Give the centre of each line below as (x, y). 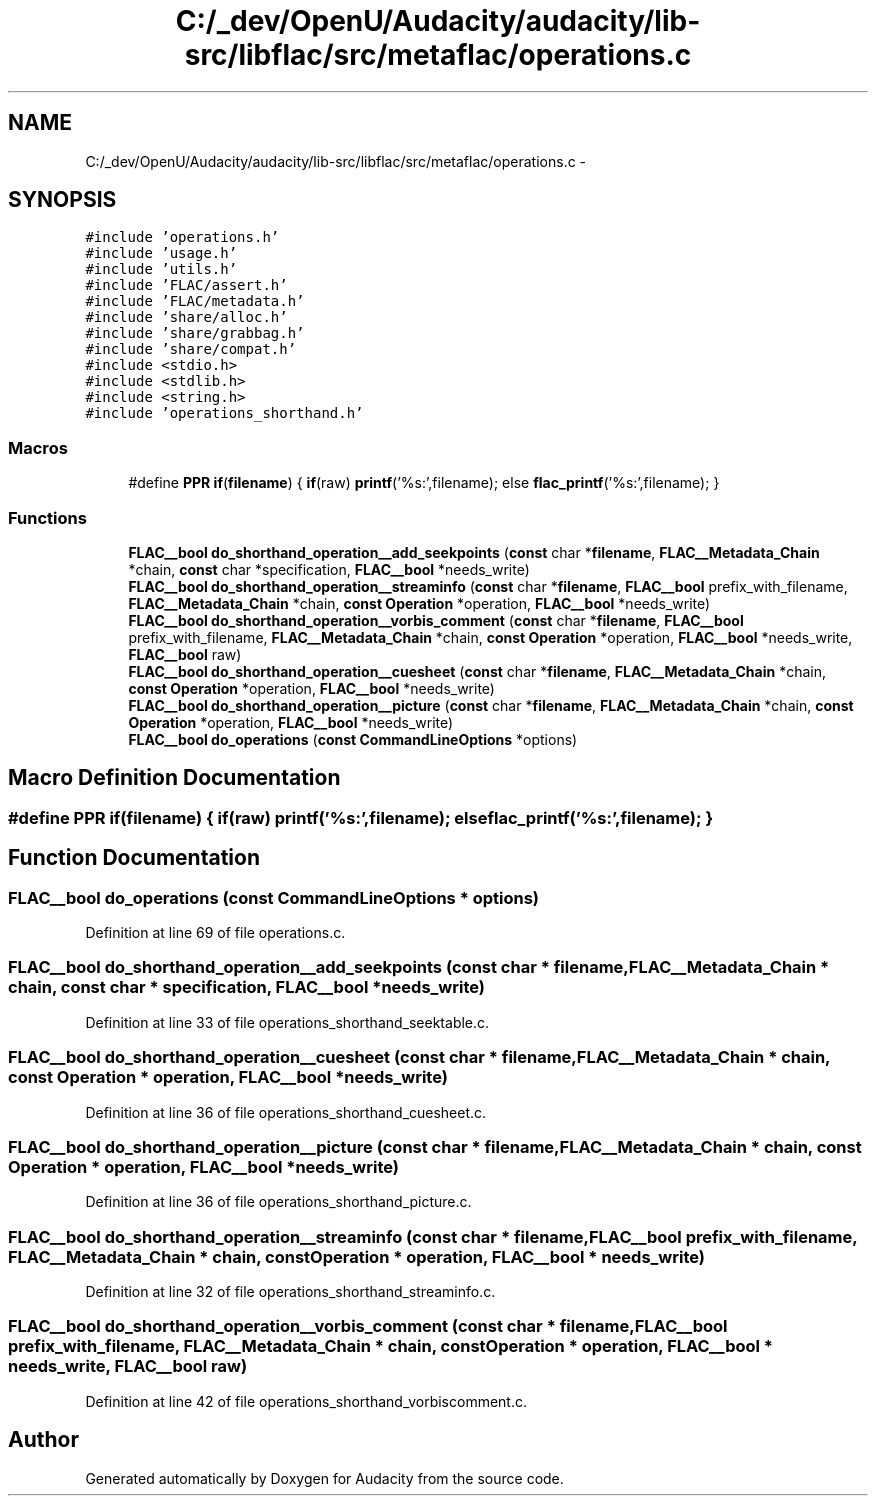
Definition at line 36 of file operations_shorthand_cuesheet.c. (286, 1112)
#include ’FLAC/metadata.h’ (195, 301)
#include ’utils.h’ (161, 269)
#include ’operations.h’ (182, 237)
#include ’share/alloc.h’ (186, 317)
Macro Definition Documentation (174, 778)
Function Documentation (134, 858)
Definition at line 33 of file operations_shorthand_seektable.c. (287, 1022)
